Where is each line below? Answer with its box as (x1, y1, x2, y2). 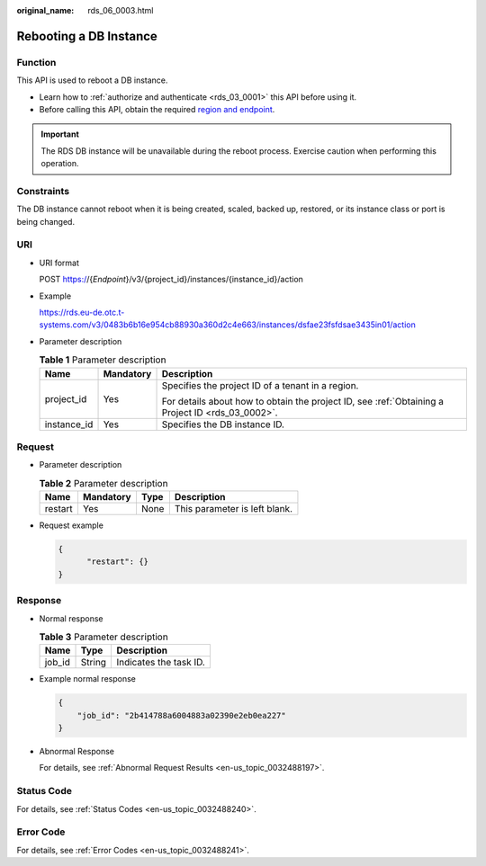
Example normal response (39, 674, 137, 684)
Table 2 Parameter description (39, 477, 168, 489)
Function (16, 56, 57, 68)
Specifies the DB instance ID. (161, 418, 285, 431)
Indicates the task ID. (116, 656, 206, 669)
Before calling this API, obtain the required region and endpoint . (39, 103, 275, 114)
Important (40, 129, 80, 139)
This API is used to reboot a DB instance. (16, 75, 168, 85)
